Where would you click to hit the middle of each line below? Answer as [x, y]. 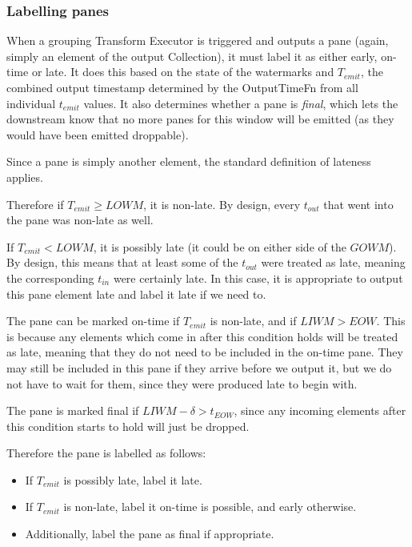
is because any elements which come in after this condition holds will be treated [202, 336]
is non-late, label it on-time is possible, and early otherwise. [210, 507]
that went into [358, 204]
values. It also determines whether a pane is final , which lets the [241, 103]
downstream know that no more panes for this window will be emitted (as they [200, 119]
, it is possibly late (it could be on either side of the [220, 246]
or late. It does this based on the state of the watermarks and [183, 72]
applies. [25, 177]
